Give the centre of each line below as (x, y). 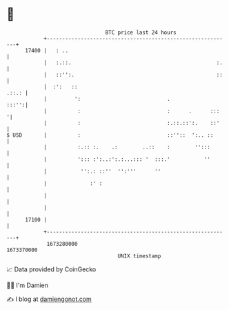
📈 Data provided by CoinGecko (51, 269)
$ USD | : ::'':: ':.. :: (110, 135)
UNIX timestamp (139, 256)
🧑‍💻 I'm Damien (28, 285)
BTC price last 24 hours (141, 32)
